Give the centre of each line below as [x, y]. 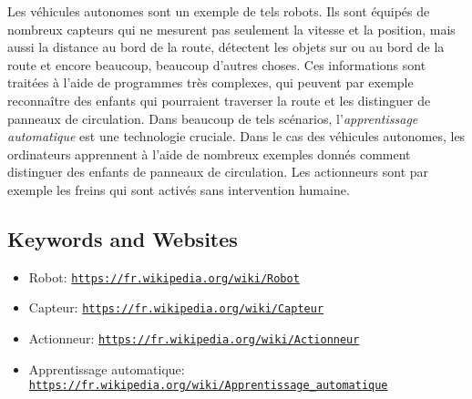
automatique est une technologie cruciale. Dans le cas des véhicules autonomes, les [236, 136]
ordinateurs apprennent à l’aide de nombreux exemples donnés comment [209, 153]
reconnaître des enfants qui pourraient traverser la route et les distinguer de [219, 100]
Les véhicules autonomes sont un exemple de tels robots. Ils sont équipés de [219, 11]
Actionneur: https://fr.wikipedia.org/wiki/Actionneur [194, 338]
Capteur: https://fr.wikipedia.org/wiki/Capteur [176, 307]
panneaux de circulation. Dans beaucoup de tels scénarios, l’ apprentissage [213, 118]
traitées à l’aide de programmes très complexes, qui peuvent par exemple [210, 82]
